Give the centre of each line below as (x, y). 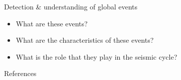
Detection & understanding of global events (71, 6)
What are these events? (52, 23)
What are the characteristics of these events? (85, 40)
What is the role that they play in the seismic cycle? (97, 56)
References (20, 73)
